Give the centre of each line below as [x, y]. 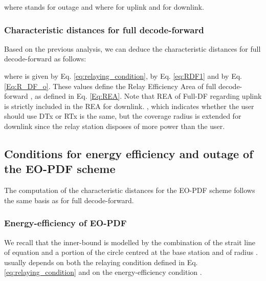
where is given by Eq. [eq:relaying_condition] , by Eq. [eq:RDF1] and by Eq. [123, 76]
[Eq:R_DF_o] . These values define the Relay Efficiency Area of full [110, 86]
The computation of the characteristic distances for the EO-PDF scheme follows [130, 190]
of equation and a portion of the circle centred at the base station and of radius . [131, 252]
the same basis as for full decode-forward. [69, 200]
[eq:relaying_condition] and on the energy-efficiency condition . [103, 272]
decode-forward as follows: [45, 59]
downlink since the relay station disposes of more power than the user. [115, 126]
